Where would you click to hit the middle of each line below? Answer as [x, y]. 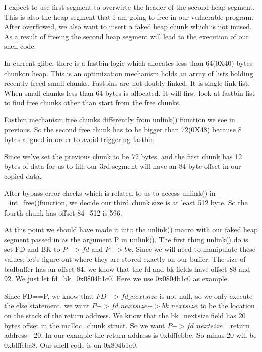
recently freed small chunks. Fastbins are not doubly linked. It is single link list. [127, 83]
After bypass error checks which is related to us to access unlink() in [110, 193]
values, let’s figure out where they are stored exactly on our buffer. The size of [125, 259]
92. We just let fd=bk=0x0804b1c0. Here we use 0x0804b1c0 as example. [117, 279]
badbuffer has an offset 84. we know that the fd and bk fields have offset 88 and [127, 269]
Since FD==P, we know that [49, 295]
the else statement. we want [47, 305]
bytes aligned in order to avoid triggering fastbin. [80, 139]
